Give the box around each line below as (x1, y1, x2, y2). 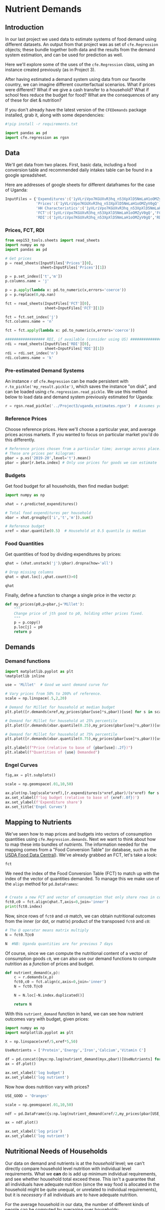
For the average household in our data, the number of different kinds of (5, 1201, 149, 1207)
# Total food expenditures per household (5, 510, 91, 515)
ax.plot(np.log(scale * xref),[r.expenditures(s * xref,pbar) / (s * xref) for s (5, 791, 160, 795)
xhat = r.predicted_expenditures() (5, 501, 78, 506)
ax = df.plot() (5, 1061, 36, 1066)
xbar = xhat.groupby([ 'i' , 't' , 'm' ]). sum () (5, 515, 93, 520)
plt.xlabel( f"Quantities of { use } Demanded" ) (5, 750, 100, 755)
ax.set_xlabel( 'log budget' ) (5, 1070, 65, 1075)
